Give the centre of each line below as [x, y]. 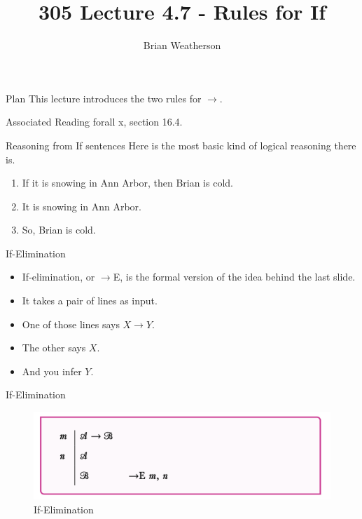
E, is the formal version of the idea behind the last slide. [234, 277]
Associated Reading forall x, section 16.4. [94, 122]
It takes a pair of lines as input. [90, 301]
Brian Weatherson [182, 45]
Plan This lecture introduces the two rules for [104, 98]
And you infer [52, 371]
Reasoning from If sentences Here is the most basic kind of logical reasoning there [181, 145]
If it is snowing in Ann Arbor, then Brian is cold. [127, 183]
